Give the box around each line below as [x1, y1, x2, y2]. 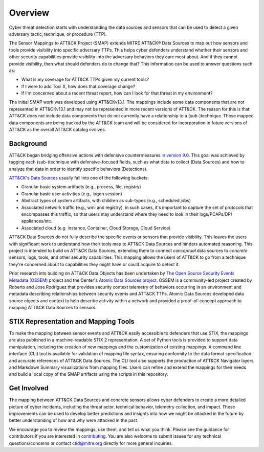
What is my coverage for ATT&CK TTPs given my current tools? [21, 76, 149, 83]
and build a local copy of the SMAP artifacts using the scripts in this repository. [9, 371, 168, 377]
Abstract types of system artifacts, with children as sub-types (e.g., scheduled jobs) [21, 198, 191, 203]
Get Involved [9, 384, 49, 392]
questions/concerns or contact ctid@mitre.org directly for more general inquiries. [9, 440, 173, 446]
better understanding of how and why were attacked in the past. [9, 417, 139, 423]
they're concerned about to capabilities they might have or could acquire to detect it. [9, 261, 180, 267]
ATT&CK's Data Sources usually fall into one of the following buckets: [9, 175, 149, 181]
